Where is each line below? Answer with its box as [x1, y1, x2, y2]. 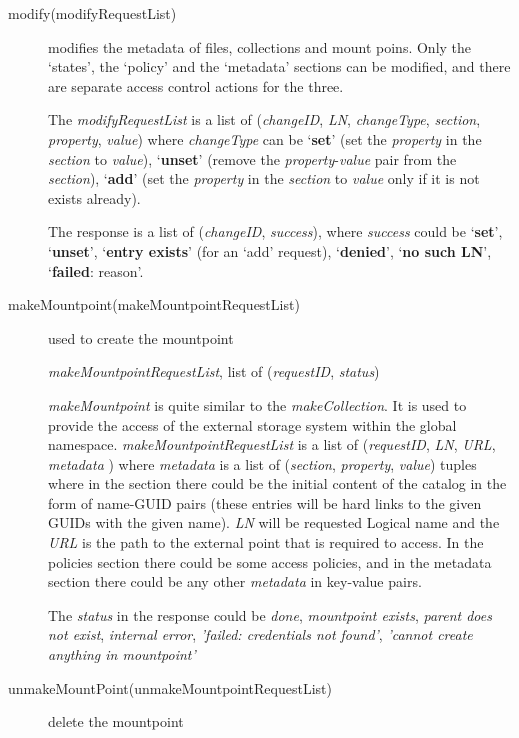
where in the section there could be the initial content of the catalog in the [48, 473, 507, 494]
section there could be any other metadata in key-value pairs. [48, 571, 422, 592]
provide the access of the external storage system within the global [48, 414, 457, 435]
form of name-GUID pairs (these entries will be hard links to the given [48, 492, 482, 513]
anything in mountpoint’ [48, 644, 196, 665]
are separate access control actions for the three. [48, 75, 344, 96]
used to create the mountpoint [48, 327, 234, 348]
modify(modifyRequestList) [8, 3, 177, 23]
